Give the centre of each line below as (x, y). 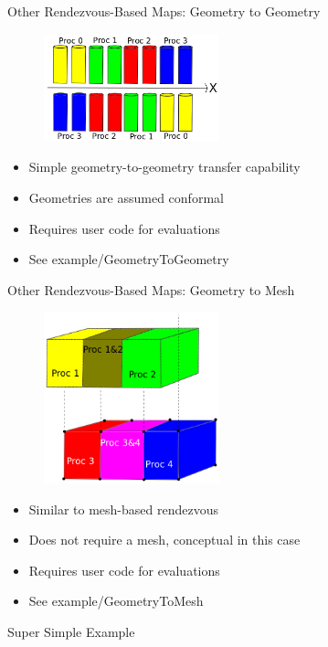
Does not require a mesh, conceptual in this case (164, 540)
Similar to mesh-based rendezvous (123, 509)
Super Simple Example (71, 632)
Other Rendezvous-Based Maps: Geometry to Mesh (151, 289)
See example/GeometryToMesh (116, 601)
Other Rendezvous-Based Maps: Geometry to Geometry (164, 11)
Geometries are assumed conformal (126, 197)
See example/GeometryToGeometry (129, 259)
